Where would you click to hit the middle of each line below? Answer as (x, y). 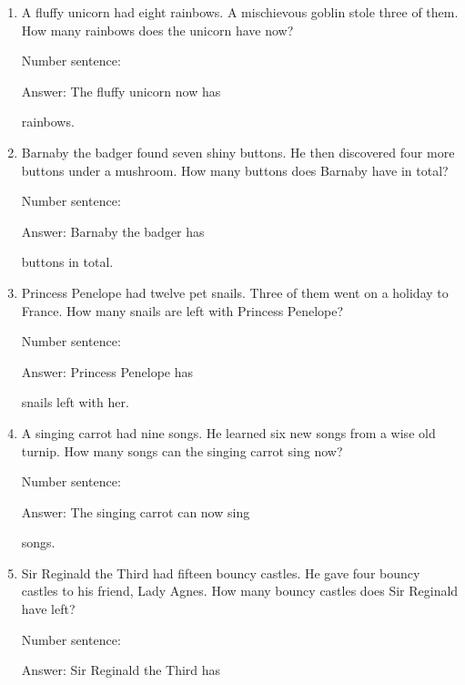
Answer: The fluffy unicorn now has (121, 91)
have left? (48, 609)
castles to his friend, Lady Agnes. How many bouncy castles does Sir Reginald (240, 591)
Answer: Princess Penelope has (107, 371)
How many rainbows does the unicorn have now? (157, 30)
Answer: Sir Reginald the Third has (121, 670)
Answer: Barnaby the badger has (113, 231)
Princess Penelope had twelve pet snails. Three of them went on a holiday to (235, 292)
